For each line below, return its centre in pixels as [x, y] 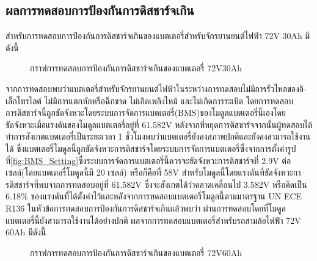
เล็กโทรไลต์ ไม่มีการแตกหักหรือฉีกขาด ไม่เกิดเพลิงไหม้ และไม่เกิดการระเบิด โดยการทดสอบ [150, 100]
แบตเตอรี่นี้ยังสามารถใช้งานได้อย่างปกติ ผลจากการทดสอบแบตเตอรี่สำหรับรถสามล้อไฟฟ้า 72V [153, 220]
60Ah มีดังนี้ [26, 232]
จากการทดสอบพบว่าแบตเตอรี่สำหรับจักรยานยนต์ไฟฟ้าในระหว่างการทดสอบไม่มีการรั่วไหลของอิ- [156, 88]
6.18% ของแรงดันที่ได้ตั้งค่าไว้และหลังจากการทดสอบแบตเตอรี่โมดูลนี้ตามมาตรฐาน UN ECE [154, 196]
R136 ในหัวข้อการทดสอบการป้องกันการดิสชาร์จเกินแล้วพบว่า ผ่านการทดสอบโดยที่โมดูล [146, 208]
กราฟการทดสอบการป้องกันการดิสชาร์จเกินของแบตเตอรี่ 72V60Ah [136, 252]
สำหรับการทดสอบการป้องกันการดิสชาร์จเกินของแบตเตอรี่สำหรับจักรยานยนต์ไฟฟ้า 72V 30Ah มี [158, 36]
